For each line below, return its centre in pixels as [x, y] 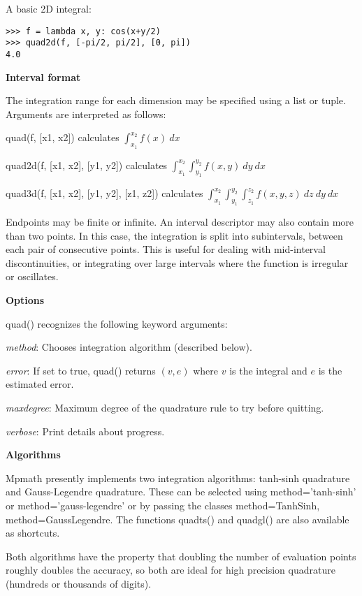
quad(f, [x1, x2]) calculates [63, 137]
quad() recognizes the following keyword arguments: [117, 323]
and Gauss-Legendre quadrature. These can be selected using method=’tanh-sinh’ [181, 492]
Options [25, 300]
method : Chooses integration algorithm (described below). [129, 347]
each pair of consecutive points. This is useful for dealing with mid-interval [166, 249]
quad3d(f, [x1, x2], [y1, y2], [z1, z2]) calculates [104, 193]
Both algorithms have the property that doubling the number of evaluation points [181, 556]
